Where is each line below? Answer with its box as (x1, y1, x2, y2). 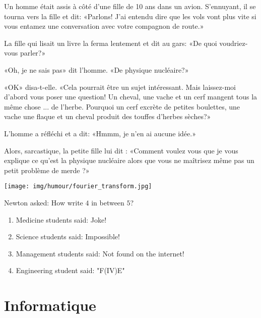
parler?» (20, 47, 46, 58)
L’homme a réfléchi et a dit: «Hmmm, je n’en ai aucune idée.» (4, 128, 196, 138)
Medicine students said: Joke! (16, 214, 107, 225)
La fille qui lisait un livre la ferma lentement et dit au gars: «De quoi (4, 37, 217, 48)
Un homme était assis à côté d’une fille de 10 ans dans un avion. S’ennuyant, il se (4, 1, 256, 11)
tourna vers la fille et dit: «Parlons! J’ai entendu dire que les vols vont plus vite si (4, 11, 256, 21)
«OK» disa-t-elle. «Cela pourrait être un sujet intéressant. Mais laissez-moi (4, 81, 236, 92)
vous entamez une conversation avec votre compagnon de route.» (4, 21, 204, 31)
